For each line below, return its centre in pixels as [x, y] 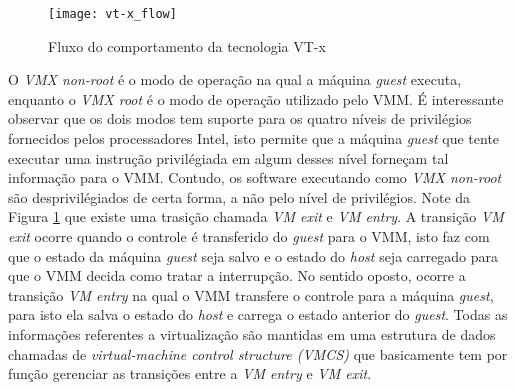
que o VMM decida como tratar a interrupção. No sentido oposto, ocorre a [237, 275]
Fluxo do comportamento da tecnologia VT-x [187, 45]
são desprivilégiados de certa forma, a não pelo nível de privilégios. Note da [239, 196]
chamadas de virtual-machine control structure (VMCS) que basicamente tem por [258, 353]
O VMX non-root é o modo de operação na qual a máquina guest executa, [235, 79]
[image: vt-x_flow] [112, 14]
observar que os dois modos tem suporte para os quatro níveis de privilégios [240, 118]
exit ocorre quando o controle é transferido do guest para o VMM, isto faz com [249, 236]
